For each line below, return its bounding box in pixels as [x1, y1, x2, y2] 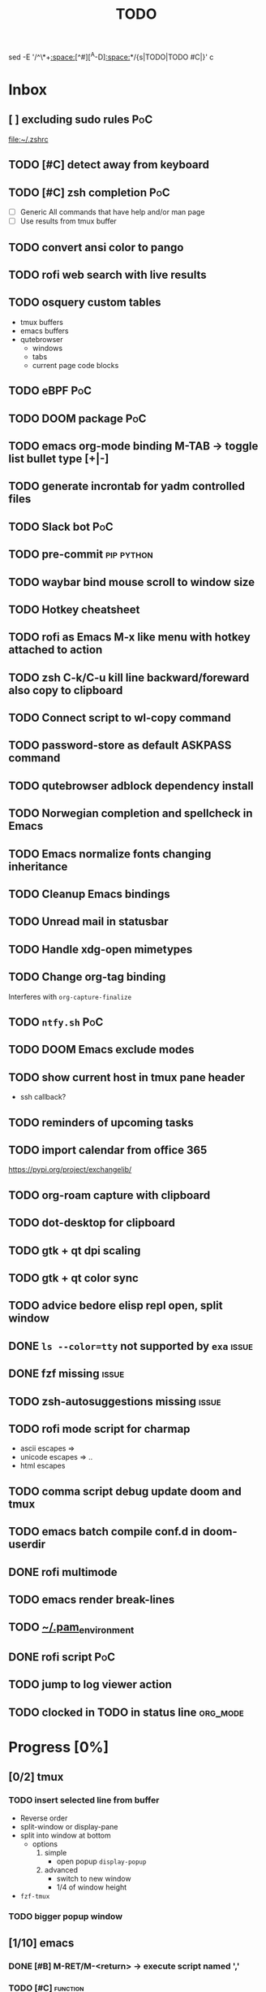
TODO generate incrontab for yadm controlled [8, 480, 246, 493]
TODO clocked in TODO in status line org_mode [8, 1705, 245, 1719]
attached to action [8, 643, 103, 657]
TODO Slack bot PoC [8, 519, 114, 533]
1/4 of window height [56, 1882, 127, 1892]
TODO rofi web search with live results [8, 267, 207, 281]
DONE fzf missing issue [8, 1367, 125, 1381]
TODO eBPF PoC [8, 384, 92, 398]
